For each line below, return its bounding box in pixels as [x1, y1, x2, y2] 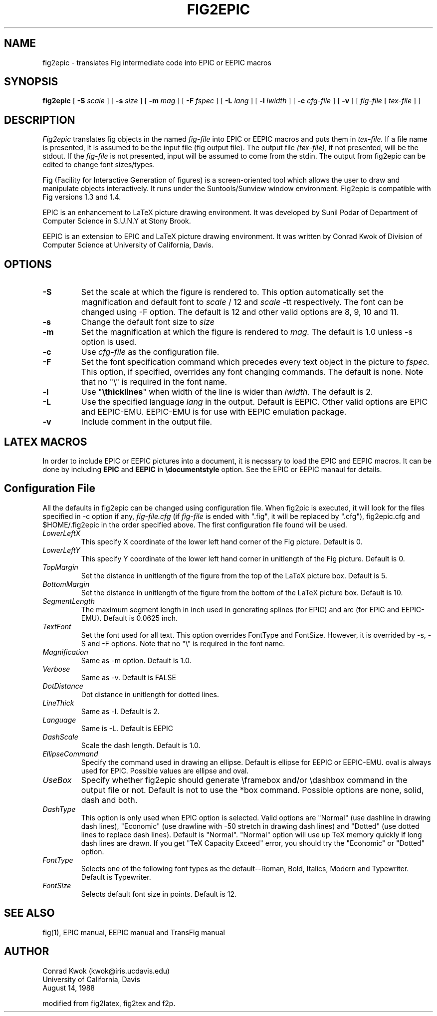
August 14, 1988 [42, 983, 95, 992]
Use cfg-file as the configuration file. [81, 347, 219, 357]
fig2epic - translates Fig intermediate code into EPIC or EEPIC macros [42, 58, 271, 67]
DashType [42, 804, 76, 813]
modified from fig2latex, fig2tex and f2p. [42, 999, 176, 1008]
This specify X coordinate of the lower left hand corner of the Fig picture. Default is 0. [81, 537, 363, 546]
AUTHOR [4, 945, 49, 958]
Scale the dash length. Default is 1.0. [81, 741, 201, 750]
